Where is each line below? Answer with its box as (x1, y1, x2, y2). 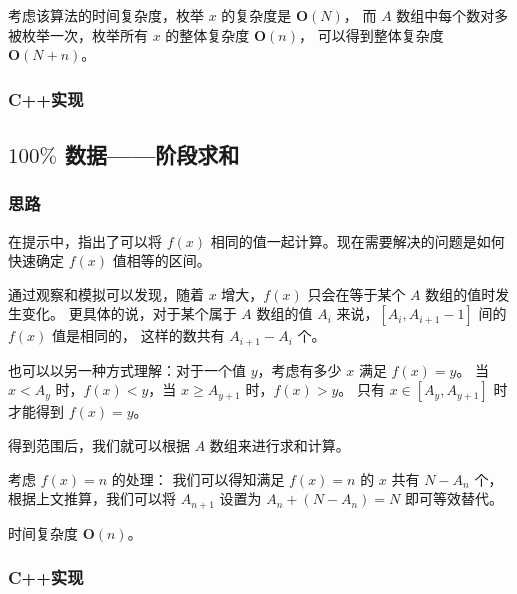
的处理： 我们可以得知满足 (111, 468, 285, 489)
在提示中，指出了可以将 (8, 230, 162, 251)
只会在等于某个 (307, 283, 406, 304)
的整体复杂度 (165, 24, 250, 45)
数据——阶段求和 (65, 139, 240, 170)
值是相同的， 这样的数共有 (52, 325, 225, 346)
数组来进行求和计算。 (209, 435, 350, 456)
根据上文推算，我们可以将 (8, 488, 176, 509)
